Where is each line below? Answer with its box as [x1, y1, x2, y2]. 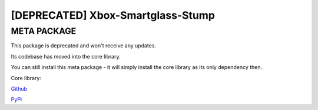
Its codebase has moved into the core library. [11, 53, 121, 60]
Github [11, 85, 28, 92]
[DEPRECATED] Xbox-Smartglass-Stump [11, 9, 215, 22]
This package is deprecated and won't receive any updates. [11, 42, 156, 49]
